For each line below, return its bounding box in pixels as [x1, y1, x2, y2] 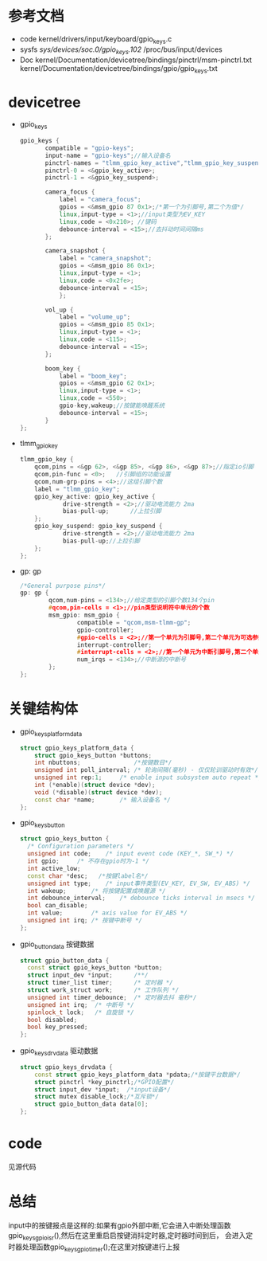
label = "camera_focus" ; [59, 196, 141, 204]
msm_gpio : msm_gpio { [48, 611, 121, 620]
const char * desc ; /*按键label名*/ [27, 871, 149, 880]
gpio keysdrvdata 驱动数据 [19, 1046, 99, 1057]
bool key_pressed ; [27, 1023, 88, 1032]
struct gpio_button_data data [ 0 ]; [34, 1100, 149, 1108]
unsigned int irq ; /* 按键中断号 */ [27, 917, 143, 925]
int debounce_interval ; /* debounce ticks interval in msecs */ [27, 894, 256, 903]
